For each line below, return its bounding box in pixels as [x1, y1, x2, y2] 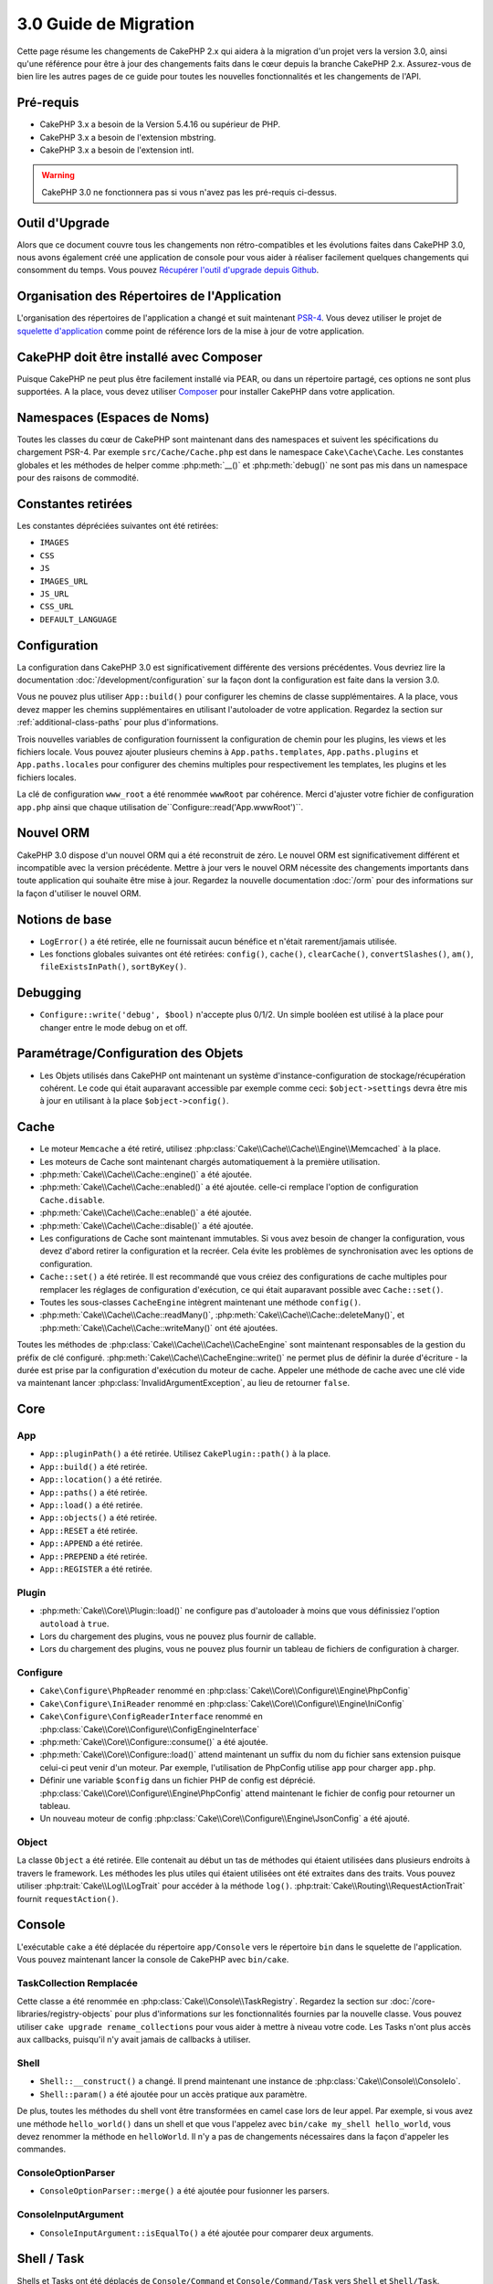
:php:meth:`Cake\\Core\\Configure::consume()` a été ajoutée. [39, 1736, 268, 1747]
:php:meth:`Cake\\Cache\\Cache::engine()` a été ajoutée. [39, 1169, 253, 1180]
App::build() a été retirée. [39, 1461, 148, 1472]
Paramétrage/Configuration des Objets [16, 1046, 244, 1062]
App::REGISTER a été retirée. [39, 1563, 152, 1574]
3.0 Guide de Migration [16, 14, 195, 34]
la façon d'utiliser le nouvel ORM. [16, 887, 142, 899]
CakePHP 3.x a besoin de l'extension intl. [39, 144, 194, 155]
